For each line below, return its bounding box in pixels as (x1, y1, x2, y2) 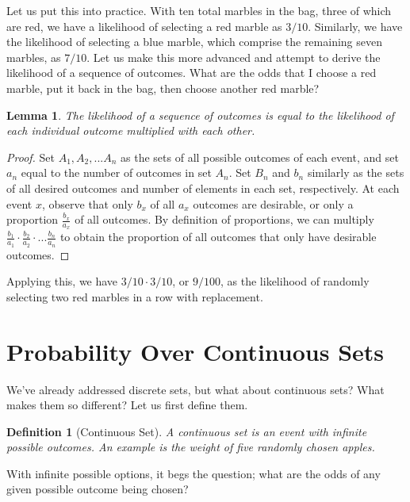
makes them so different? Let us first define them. (6, 397, 248, 413)
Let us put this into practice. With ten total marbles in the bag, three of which (6, 2, 392, 18)
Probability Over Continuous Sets (6, 335, 385, 367)
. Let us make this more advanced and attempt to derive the (86, 48, 381, 65)
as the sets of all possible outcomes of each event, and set (121, 148, 399, 165)
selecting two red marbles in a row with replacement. (6, 288, 263, 305)
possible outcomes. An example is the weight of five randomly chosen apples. (6, 439, 375, 455)
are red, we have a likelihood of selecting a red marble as (6, 17, 282, 34)
